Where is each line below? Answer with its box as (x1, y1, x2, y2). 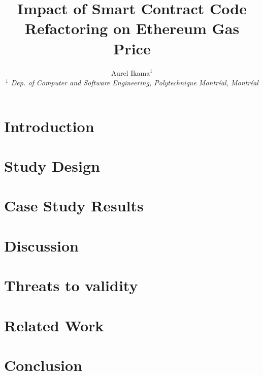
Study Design (4, 155, 101, 176)
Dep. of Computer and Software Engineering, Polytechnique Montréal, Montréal (11, 77, 258, 88)
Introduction (4, 115, 94, 136)
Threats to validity (4, 275, 138, 296)
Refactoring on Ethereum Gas (24, 18, 240, 39)
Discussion (4, 235, 79, 256)
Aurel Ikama (111, 67, 150, 78)
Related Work (4, 315, 104, 335)
